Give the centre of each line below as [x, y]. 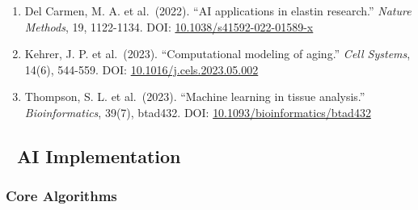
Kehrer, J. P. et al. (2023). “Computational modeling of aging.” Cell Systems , [217, 54]
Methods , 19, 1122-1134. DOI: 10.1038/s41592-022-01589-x [169, 26]
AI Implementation [99, 155]
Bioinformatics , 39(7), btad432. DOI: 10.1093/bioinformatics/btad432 [198, 112]
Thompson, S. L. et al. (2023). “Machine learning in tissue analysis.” [195, 97]
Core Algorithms [61, 196]
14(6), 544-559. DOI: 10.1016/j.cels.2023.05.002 [141, 69]
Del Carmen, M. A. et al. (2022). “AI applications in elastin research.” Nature [218, 10]
